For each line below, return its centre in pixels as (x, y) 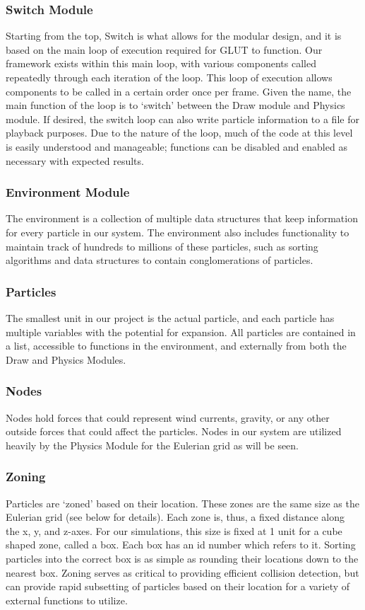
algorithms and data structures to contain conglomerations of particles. (160, 260)
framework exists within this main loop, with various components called (161, 63)
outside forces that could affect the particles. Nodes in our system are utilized (174, 431)
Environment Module (68, 192)
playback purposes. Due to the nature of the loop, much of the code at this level (179, 133)
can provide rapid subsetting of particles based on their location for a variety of (178, 586)
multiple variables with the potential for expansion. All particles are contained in (181, 332)
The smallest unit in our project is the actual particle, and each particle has (170, 317)
